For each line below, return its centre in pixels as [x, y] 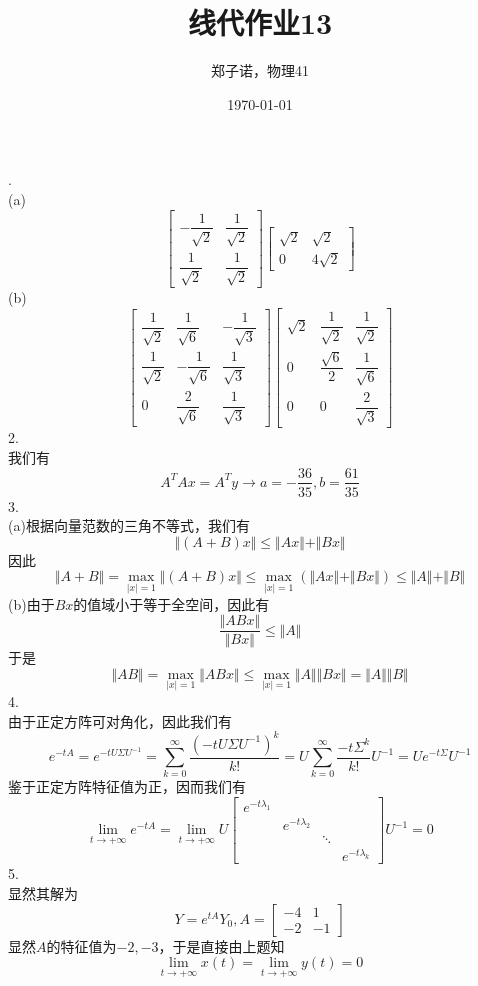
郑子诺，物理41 [260, 70]
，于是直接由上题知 [221, 945]
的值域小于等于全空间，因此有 [171, 603]
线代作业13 [260, 22]
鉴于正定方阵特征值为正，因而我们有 [127, 786]
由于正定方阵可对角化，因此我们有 [120, 720]
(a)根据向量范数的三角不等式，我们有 [129, 525]
